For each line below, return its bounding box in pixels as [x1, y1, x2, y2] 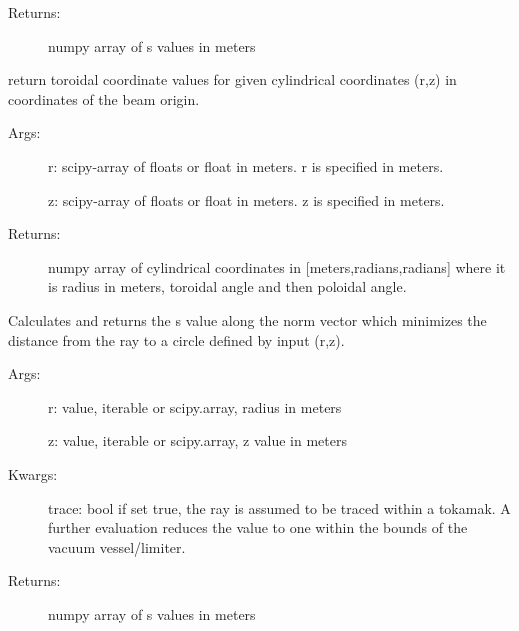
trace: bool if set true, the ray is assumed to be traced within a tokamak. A [48, 497, 511, 518]
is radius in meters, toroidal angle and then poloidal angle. [48, 276, 407, 297]
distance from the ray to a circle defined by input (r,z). [8, 329, 345, 350]
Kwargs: [8, 463, 58, 484]
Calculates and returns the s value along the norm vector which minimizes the [8, 309, 487, 330]
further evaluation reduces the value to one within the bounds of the [48, 517, 468, 538]
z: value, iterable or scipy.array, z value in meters [48, 430, 347, 451]
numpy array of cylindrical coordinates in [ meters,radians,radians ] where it [48, 256, 506, 277]
